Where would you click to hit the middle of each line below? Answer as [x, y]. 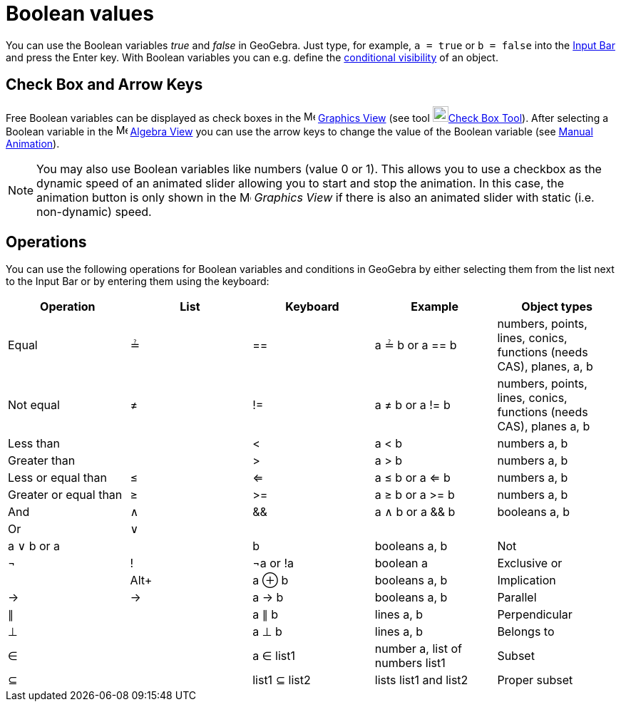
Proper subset [535, 680]
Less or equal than [57, 478]
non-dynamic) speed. [94, 211]
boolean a [401, 563]
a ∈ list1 [274, 656]
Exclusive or [530, 563]
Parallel [517, 598]
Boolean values [80, 14]
